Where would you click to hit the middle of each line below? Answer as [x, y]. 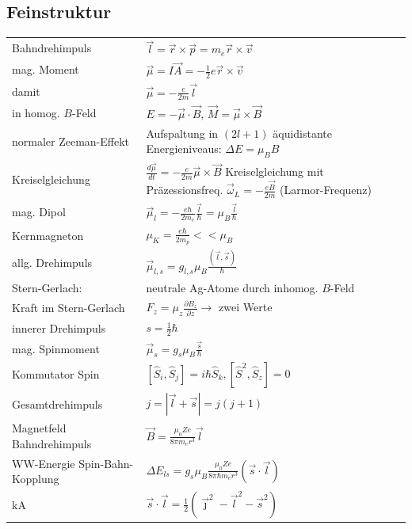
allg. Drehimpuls [52, 262]
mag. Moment [46, 69]
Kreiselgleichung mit [275, 171]
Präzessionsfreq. [185, 190]
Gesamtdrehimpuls [57, 403]
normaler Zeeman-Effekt [71, 141]
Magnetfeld [39, 428]
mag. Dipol [39, 212]
